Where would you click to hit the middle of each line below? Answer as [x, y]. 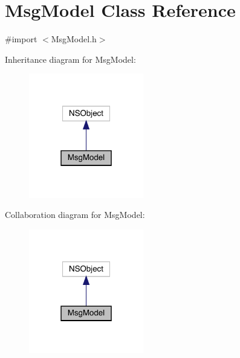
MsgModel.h [74, 39]
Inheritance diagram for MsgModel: [70, 59]
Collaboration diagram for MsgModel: [75, 215]
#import [21, 39]
